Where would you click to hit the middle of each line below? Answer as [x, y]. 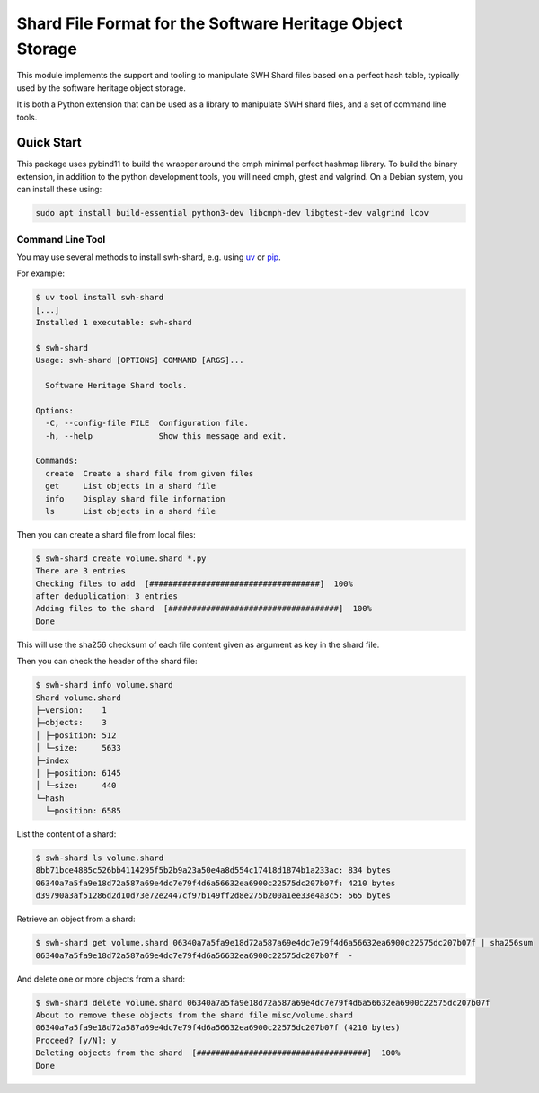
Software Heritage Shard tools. [116, 386]
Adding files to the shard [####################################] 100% [204, 609]
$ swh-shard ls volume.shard [100, 858]
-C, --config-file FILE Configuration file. [147, 423]
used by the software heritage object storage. [101, 88]
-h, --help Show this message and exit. [166, 435]
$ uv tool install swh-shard [100, 298]
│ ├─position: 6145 [78, 773]
